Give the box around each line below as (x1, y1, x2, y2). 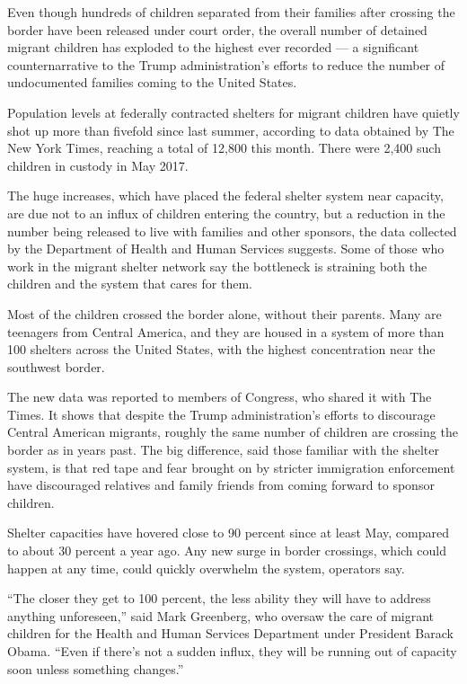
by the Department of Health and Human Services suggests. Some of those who (7, 239, 445, 258)
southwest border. (7, 357, 105, 376)
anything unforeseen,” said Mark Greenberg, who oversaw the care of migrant (7, 606, 435, 625)
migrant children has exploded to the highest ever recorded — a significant (7, 38, 419, 57)
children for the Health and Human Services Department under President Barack (7, 624, 454, 643)
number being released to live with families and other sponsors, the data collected (7, 221, 457, 240)
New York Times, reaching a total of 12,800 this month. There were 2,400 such (7, 138, 441, 157)
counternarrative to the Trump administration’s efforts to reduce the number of (7, 55, 445, 74)
